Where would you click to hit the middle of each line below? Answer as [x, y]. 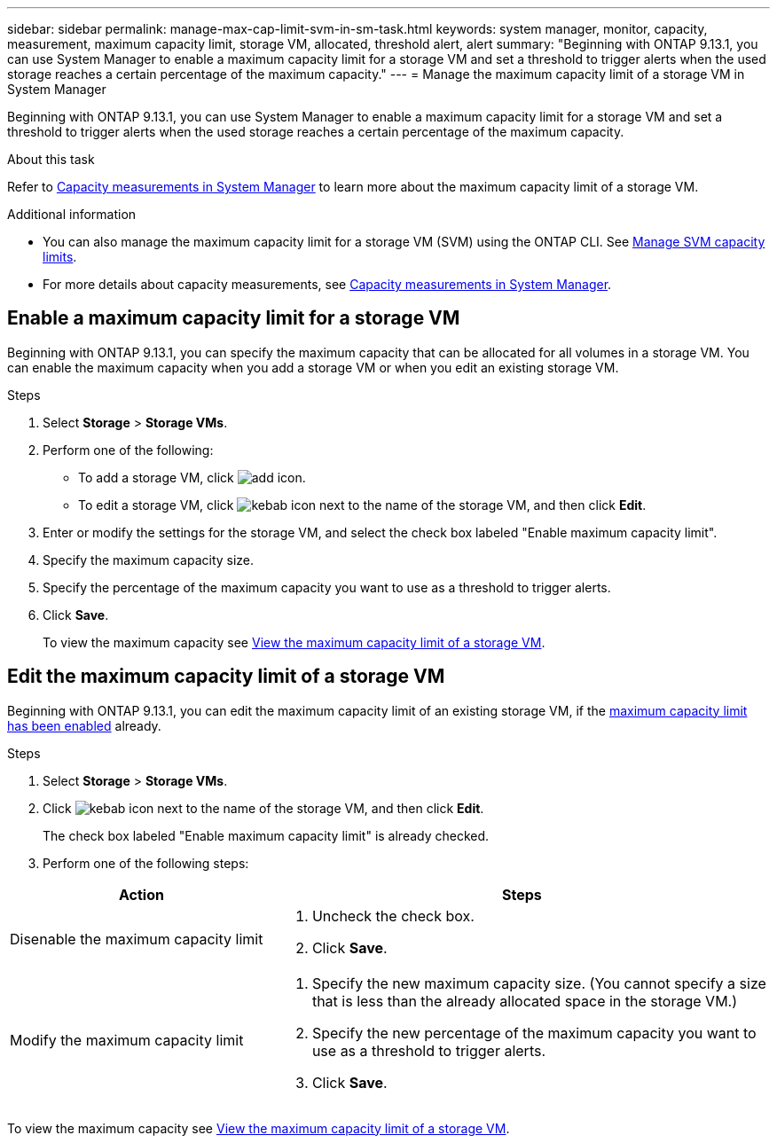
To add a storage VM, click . [192, 477]
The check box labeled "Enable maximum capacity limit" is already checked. [266, 835]
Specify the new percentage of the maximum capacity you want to [534, 1033]
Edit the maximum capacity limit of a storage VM [226, 677]
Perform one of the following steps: [146, 863]
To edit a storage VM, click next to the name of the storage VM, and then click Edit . [362, 505]
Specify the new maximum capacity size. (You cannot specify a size [539, 983]
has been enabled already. [84, 725]
